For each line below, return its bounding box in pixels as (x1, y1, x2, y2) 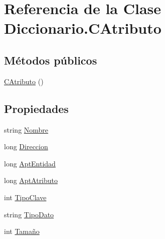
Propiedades (4, 100, 69, 116)
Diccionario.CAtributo (4, 18, 161, 38)
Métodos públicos (4, 52, 97, 68)
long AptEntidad (4, 158, 56, 168)
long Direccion (4, 141, 48, 152)
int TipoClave (4, 192, 47, 202)
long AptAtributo (4, 175, 58, 186)
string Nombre (4, 124, 49, 135)
